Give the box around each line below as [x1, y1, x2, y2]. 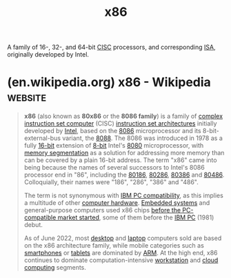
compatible [23, 213, 57, 221]
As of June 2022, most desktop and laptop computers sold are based [23, 234, 222, 242]
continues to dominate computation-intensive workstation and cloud [23, 256, 219, 264]
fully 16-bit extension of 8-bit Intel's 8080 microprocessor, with [23, 141, 204, 150]
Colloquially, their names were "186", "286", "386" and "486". [23, 178, 199, 186]
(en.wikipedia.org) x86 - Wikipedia [7, 75, 212, 90]
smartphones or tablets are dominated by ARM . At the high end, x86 [23, 249, 218, 257]
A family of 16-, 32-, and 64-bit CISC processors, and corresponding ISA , [7, 43, 216, 52]
